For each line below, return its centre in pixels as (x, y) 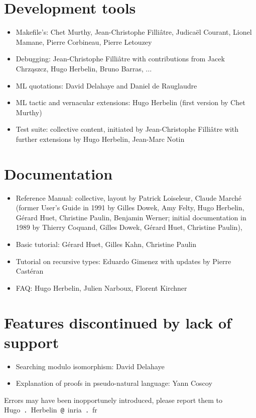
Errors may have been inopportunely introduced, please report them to (113, 400)
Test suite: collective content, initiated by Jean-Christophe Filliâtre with (127, 129)
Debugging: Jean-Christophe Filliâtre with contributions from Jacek (120, 59)
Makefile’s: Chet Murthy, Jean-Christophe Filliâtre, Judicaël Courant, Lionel (134, 32)
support (32, 342)
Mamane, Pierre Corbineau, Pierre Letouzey (84, 41)
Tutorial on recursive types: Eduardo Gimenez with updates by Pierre (123, 261)
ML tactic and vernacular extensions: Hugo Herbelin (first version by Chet (131, 102)
